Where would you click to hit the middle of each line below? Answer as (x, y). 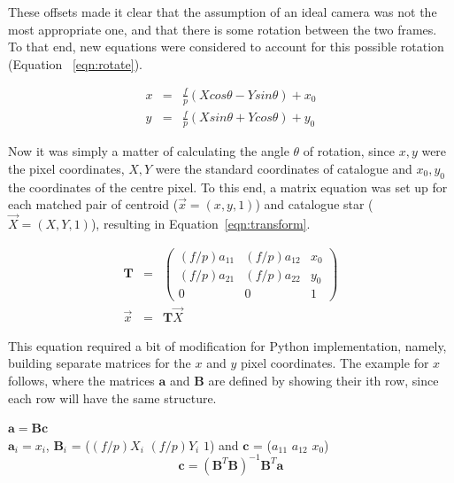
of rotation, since (349, 151)
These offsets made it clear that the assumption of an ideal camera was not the (223, 12)
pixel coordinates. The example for (335, 363)
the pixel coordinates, (66, 168)
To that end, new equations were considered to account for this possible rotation (226, 47)
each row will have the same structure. (112, 397)
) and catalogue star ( (314, 204)
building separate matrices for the (100, 363)
